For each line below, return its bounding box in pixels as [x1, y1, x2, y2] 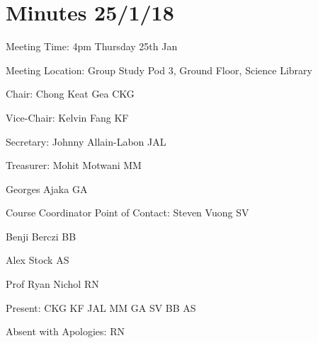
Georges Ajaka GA [6, 181, 88, 196]
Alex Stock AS [6, 252, 69, 267]
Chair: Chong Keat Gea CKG [6, 86, 135, 101]
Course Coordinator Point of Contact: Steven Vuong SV [6, 205, 249, 220]
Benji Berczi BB [6, 228, 76, 243]
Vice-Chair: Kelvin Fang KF [6, 110, 129, 124]
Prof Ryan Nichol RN [6, 277, 99, 291]
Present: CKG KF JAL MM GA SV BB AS [6, 300, 196, 315]
